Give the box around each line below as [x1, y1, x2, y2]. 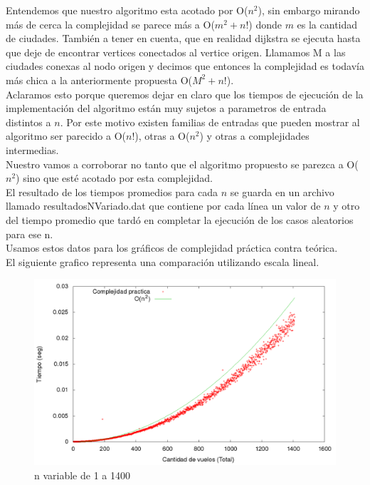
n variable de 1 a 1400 [34, 467, 130, 482]
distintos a [6, 114, 51, 129]
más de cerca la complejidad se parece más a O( [6, 16, 215, 31]
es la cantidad [297, 16, 358, 31]
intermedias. [6, 142, 59, 157]
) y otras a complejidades [199, 128, 310, 143]
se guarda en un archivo [230, 184, 334, 199]
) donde [248, 16, 282, 31]
